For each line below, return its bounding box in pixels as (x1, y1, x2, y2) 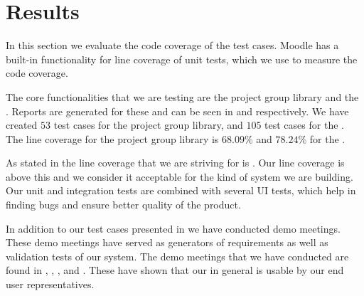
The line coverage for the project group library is (6, 131, 219, 146)
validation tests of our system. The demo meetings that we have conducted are (6, 248, 349, 263)
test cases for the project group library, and (53, 117, 243, 132)
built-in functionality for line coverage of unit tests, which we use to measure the (6, 51, 358, 66)
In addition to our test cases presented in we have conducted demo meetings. (6, 221, 341, 236)
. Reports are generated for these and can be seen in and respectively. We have (6, 103, 349, 118)
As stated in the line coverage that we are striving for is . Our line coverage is (6, 155, 345, 170)
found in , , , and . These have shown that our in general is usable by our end (6, 263, 344, 277)
